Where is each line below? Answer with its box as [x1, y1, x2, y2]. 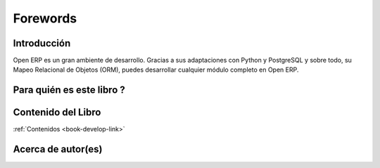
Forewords [13, 11, 77, 26]
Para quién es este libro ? [13, 84, 126, 96]
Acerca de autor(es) [13, 143, 103, 155]
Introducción [13, 37, 71, 49]
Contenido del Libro [13, 106, 101, 119]
